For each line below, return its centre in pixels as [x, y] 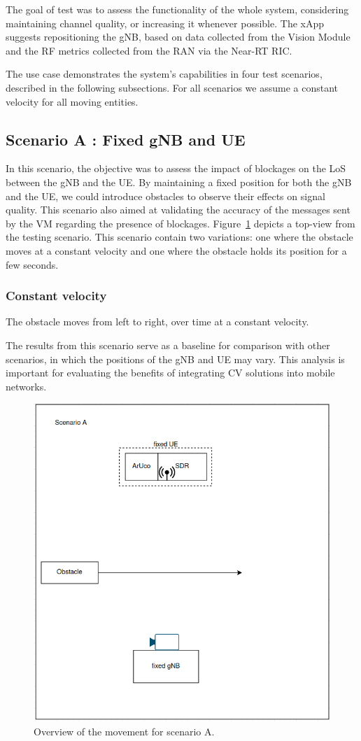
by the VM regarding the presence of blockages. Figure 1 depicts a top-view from [180, 223]
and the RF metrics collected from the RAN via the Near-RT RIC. [149, 50]
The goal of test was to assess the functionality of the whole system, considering [177, 9]
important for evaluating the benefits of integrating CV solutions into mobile [170, 373]
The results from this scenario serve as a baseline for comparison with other [168, 345]
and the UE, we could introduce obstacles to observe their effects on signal [165, 196]
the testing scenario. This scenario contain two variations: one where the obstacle [179, 237]
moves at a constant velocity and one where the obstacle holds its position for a [176, 250]
